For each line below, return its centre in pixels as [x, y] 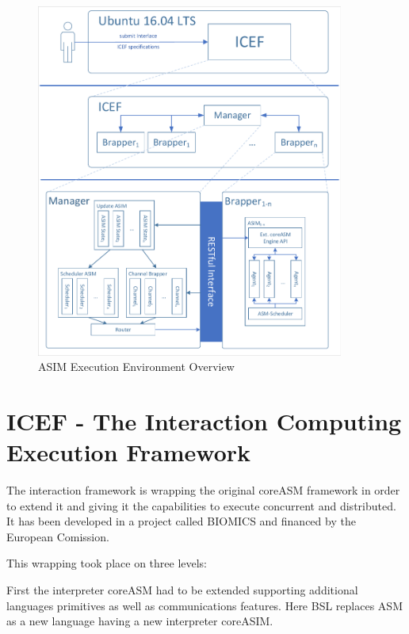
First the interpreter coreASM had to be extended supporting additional [182, 590]
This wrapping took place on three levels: [107, 563]
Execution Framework [129, 452]
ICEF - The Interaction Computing [204, 420]
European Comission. [58, 536]
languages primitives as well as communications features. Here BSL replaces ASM [204, 605]
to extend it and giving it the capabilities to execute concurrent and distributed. [201, 505]
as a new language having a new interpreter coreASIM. [140, 621]
